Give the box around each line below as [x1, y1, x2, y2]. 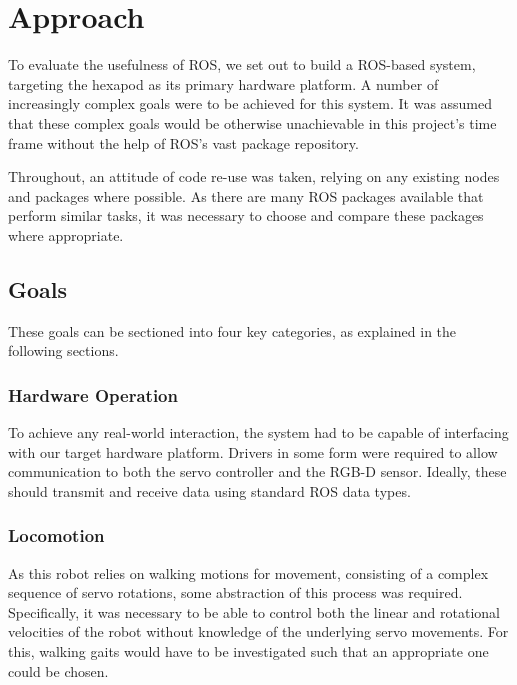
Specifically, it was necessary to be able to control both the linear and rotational [8, 601, 500, 622]
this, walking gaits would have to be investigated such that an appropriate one [8, 641, 489, 662]
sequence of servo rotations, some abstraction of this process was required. [8, 582, 463, 603]
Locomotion [8, 523, 105, 548]
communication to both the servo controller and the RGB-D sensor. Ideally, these [8, 461, 507, 482]
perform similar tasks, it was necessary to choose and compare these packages [8, 205, 484, 226]
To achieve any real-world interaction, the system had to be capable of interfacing [8, 422, 509, 443]
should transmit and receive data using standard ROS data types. [8, 480, 411, 501]
